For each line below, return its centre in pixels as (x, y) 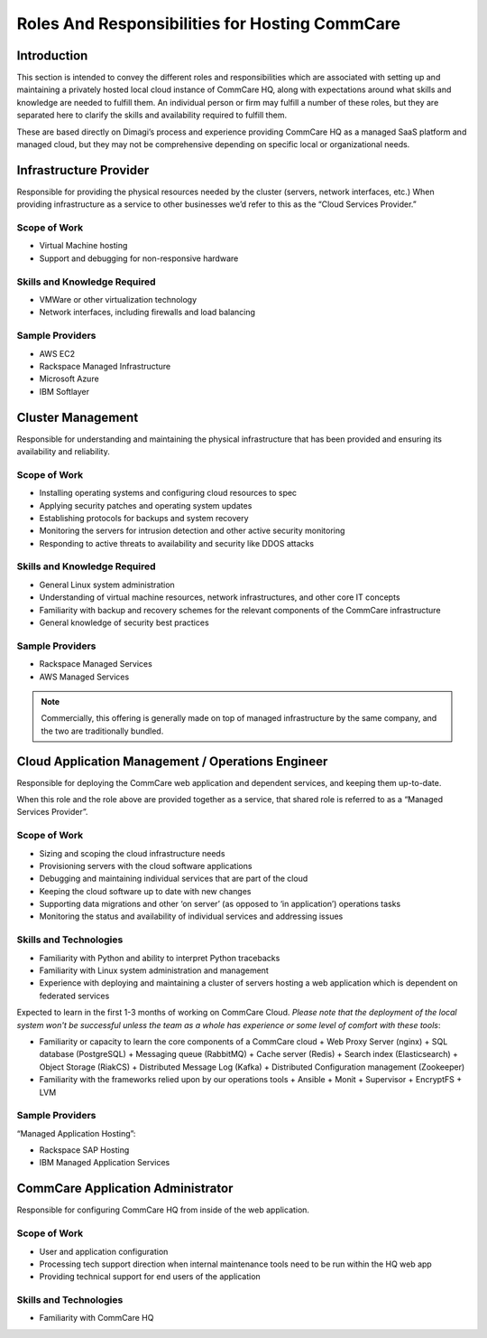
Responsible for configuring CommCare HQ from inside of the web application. (163, 1210)
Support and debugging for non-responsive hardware (139, 258)
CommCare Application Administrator (125, 1188)
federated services (74, 996)
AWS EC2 (57, 353)
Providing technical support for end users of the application (150, 1277)
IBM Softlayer (64, 391)
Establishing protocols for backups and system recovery (144, 518)
